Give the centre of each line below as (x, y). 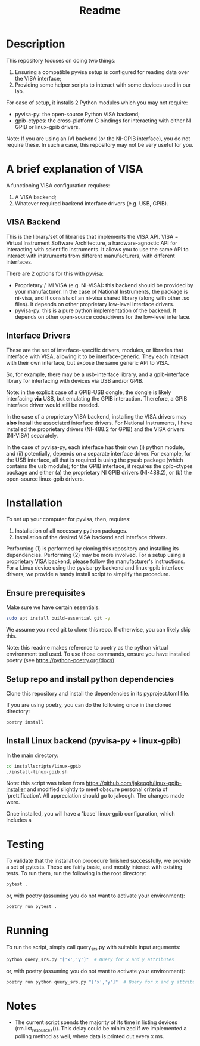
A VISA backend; (35, 197)
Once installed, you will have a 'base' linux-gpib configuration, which (90, 814)
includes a (19, 820)
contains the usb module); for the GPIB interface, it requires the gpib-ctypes (99, 466)
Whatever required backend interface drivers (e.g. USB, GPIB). (91, 203)
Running (27, 930)
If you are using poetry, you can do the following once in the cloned (89, 704)
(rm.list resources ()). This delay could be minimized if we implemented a (101, 1029)
